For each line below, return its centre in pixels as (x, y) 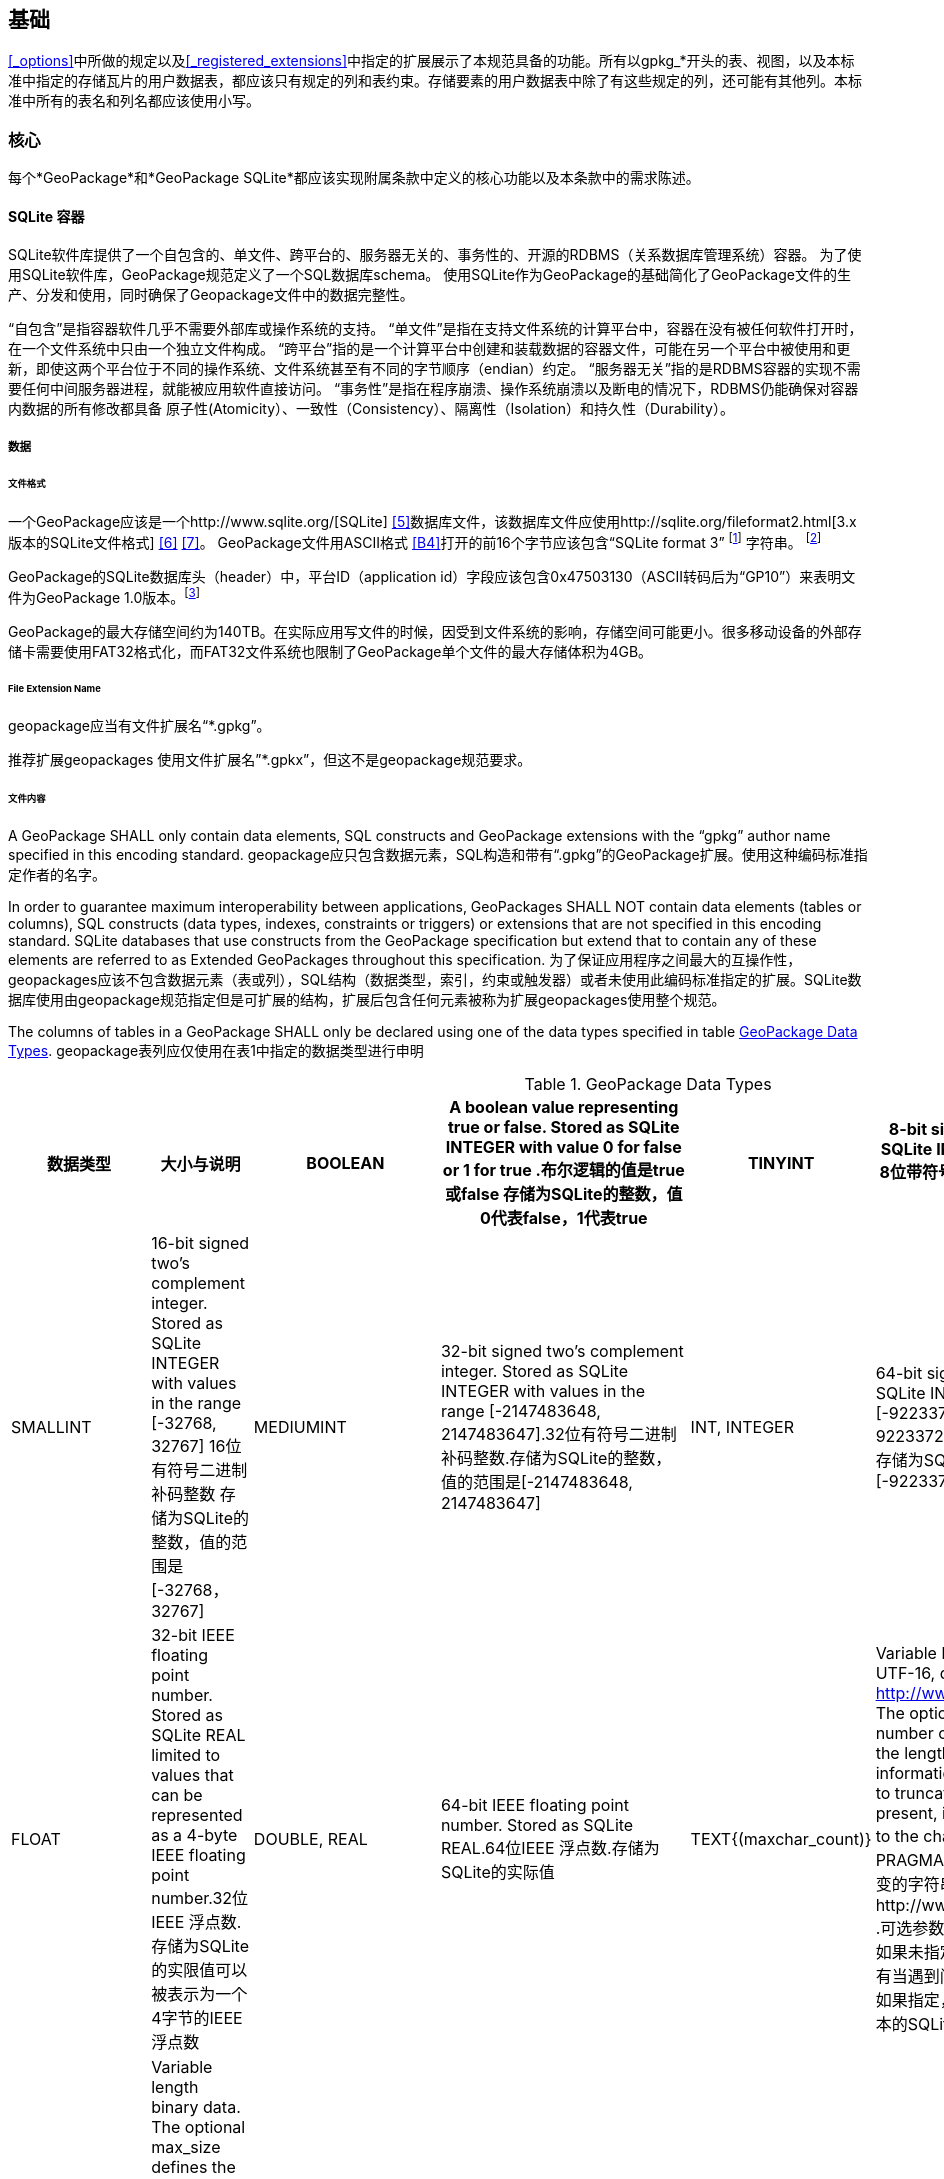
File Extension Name (54, 688)
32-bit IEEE (193, 1635)
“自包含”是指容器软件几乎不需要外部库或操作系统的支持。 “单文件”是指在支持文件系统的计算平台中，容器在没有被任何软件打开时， (435, 329)
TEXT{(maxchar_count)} (781, 1839)
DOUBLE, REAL (310, 1839)
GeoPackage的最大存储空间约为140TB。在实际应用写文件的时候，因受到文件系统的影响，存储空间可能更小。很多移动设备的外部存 (435, 631)
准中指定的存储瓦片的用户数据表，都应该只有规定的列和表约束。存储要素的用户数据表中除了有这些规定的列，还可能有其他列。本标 (435, 81)
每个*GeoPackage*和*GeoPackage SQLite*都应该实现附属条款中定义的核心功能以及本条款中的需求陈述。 (354, 178)
